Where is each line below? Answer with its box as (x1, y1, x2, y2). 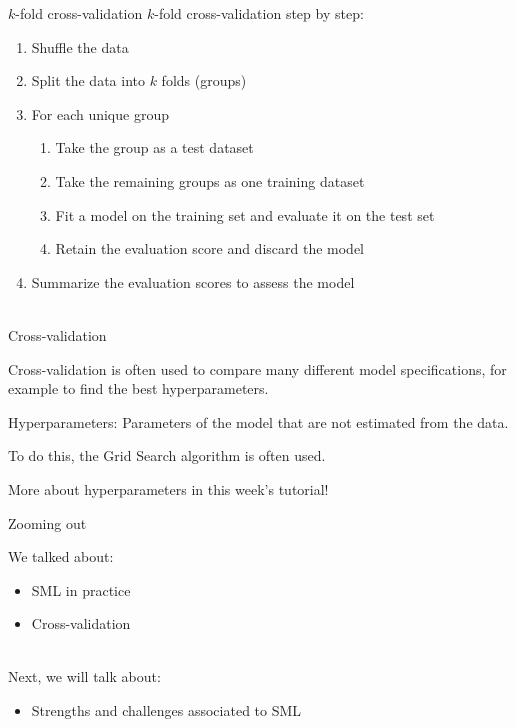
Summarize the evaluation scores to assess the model (31, 271, 355, 292)
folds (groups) (161, 70, 247, 91)
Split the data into (31, 70, 145, 91)
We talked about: (8, 546, 114, 567)
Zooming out (8, 512, 87, 533)
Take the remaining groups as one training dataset (55, 170, 365, 191)
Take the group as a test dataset (55, 137, 254, 158)
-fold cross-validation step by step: (154, 3, 364, 23)
